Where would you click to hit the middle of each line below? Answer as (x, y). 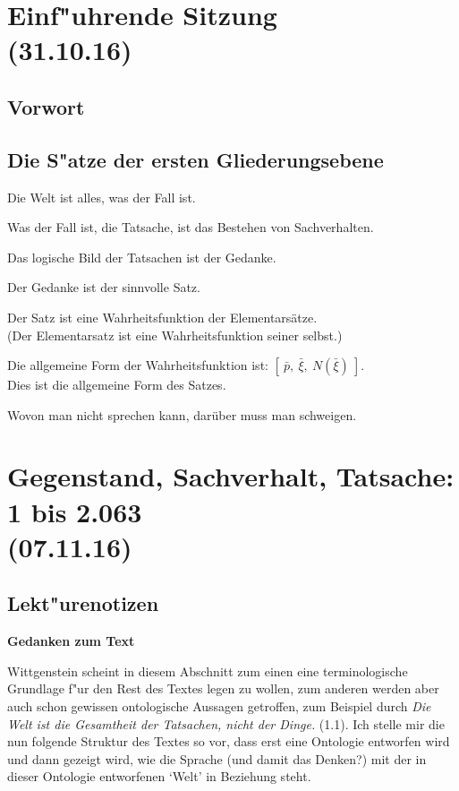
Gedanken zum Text (71, 641)
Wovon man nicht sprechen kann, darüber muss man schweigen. (182, 414)
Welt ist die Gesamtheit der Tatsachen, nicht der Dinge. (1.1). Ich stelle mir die (226, 723)
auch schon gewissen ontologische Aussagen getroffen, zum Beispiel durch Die (219, 706)
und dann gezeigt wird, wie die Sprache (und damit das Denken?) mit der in (217, 758)
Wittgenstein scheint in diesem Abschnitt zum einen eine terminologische (208, 671)
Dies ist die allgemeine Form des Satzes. (117, 385)
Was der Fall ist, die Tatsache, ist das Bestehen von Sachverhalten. (191, 227)
